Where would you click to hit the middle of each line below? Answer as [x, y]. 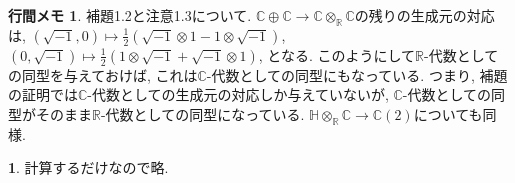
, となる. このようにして [337, 54]
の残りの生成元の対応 [424, 15]
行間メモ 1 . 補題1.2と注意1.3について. [130, 15]
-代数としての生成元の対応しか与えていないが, [238, 94]
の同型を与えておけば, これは [103, 74]
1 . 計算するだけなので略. [88, 167]
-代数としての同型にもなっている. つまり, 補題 [357, 74]
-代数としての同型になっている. [202, 113]
